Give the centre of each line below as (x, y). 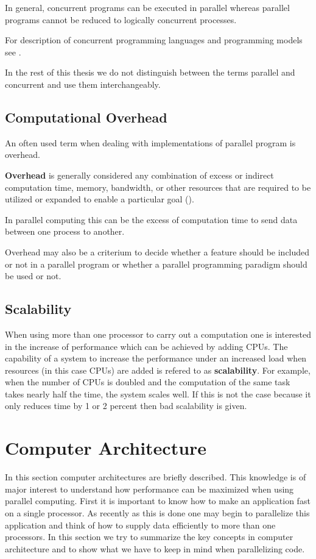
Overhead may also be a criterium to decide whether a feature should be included (157, 251)
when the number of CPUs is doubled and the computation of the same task (148, 382)
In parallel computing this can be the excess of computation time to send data (151, 219)
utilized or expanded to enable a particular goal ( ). (100, 199)
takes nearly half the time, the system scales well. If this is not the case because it (158, 393)
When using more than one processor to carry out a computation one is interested (158, 334)
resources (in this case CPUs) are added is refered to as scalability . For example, (158, 370)
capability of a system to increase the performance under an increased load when (156, 358)
